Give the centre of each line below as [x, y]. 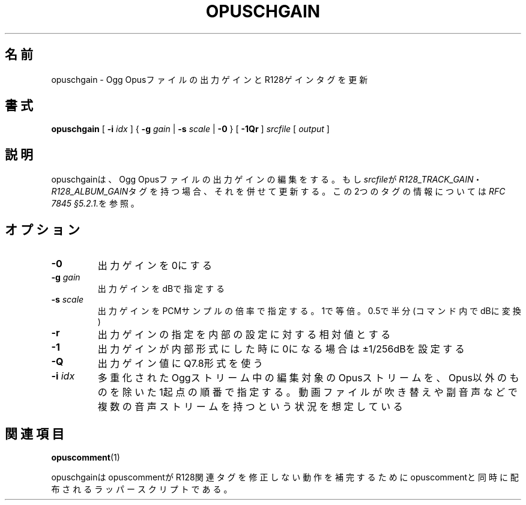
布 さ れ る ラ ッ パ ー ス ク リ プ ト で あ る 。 [142, 489]
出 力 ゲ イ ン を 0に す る [155, 266]
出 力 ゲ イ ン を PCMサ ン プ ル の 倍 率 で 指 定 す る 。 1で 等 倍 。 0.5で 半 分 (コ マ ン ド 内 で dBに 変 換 [309, 311]
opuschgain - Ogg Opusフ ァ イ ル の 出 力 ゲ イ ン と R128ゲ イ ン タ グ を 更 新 [210, 79]
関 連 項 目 [35, 434]
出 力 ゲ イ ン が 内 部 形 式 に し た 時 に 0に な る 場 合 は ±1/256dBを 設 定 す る [281, 349]
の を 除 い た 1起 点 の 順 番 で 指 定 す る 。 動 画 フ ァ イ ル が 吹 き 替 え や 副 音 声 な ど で [307, 392]
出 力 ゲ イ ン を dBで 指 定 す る [161, 289]
